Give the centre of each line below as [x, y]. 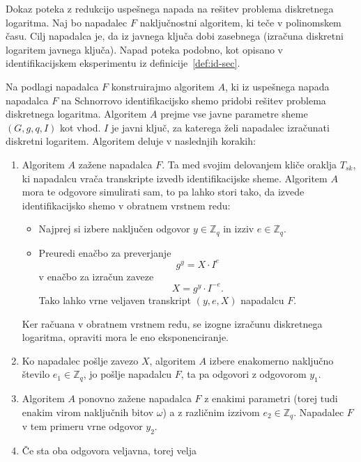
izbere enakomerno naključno [271, 360]
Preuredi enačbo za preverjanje [105, 252]
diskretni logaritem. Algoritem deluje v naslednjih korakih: [131, 141]
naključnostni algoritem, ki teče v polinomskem [240, 22]
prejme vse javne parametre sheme [234, 114]
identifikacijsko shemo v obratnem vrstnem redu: [126, 205]
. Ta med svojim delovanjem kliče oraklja [249, 164]
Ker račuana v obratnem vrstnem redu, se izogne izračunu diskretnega [172, 323]
